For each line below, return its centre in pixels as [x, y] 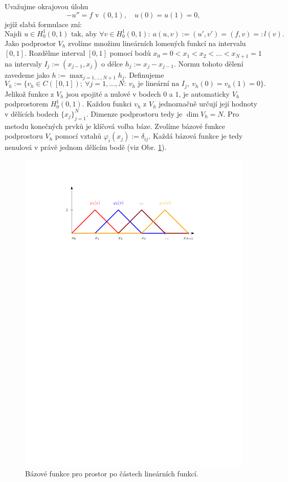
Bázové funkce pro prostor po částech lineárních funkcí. [112, 474]
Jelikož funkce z [29, 93]
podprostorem [26, 104]
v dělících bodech [32, 113]
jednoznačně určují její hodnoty [208, 104]
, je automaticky [204, 93]
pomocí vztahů [78, 136]
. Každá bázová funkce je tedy [196, 136]
